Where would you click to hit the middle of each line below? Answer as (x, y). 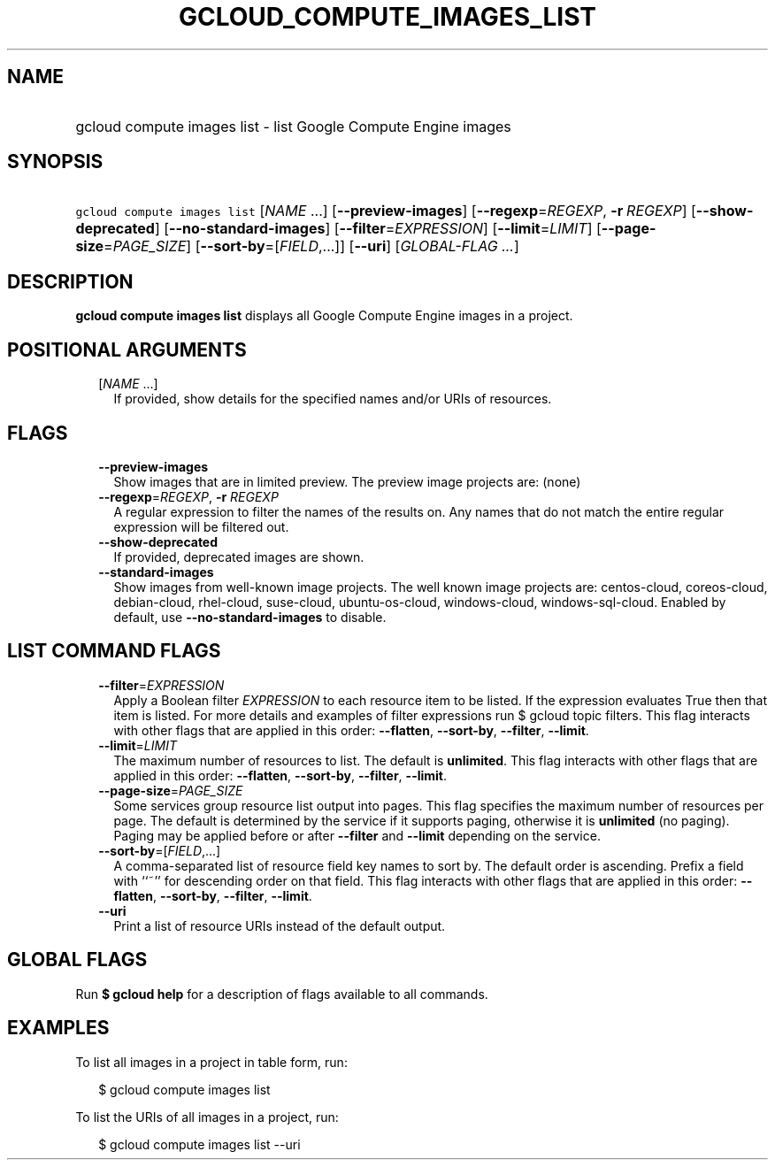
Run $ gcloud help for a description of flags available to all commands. (282, 994)
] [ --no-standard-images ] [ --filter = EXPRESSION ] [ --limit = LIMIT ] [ (378, 229)
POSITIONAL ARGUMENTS (127, 349)
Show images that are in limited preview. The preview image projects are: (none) (347, 481)
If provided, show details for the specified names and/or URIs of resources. (333, 399)
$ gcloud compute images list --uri (200, 1144)
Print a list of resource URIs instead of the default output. (280, 925)
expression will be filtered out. (201, 526)
